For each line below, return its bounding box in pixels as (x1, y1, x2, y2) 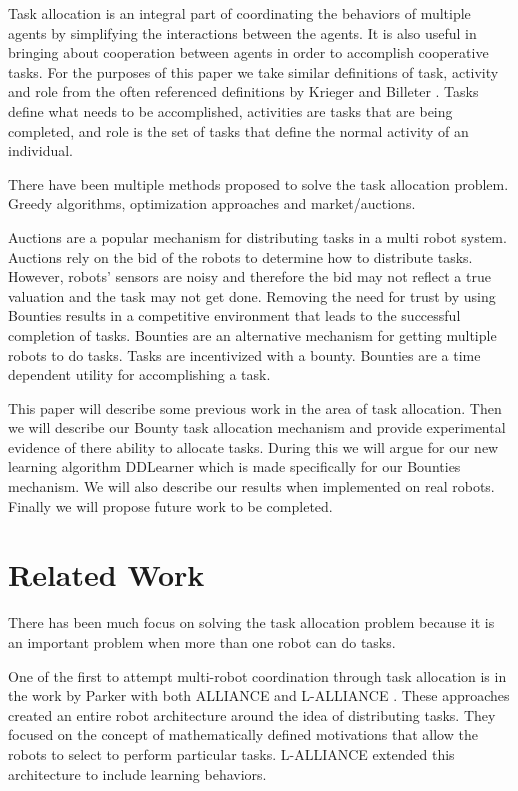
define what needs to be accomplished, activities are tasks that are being (8, 100, 453, 121)
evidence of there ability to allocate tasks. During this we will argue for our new (8, 436, 499, 457)
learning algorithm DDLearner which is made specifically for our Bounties (8, 456, 461, 477)
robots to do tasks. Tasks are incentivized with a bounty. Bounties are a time (8, 344, 481, 365)
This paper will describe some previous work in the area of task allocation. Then (8, 397, 502, 418)
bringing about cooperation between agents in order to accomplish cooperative (8, 42, 489, 63)
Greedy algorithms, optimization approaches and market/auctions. (8, 193, 416, 214)
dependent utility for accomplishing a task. (8, 364, 271, 385)
